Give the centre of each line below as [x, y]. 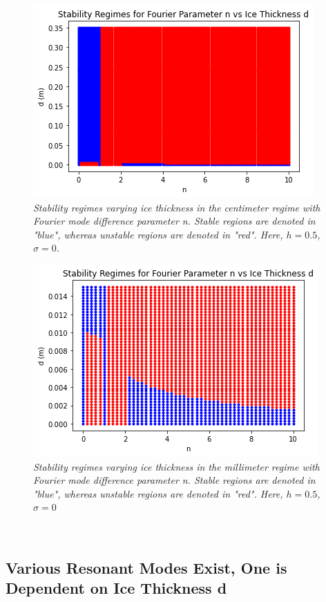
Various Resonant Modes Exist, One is [146, 567]
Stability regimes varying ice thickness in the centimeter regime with [177, 207]
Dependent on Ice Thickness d [116, 588]
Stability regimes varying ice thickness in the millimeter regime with [176, 466]
